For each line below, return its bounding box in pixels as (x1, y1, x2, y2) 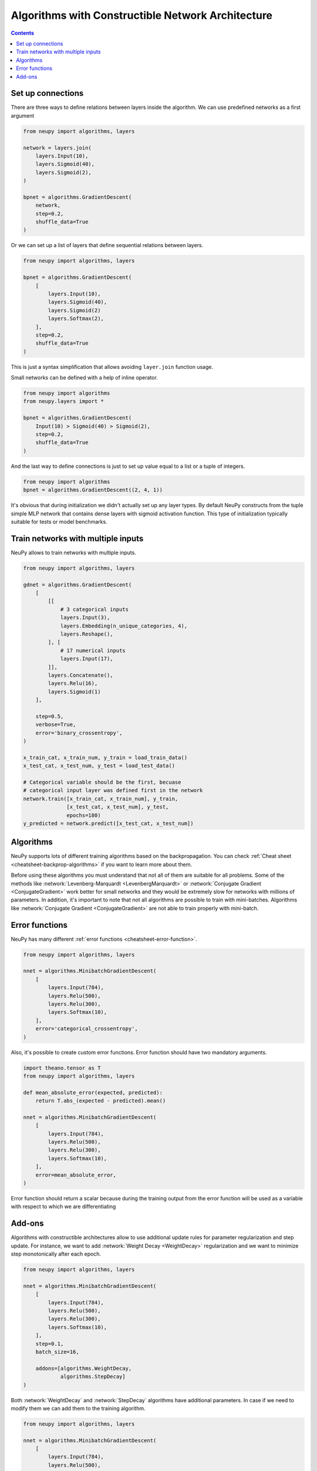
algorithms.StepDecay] (60, 1373, 126, 1380)
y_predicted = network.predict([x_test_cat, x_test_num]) (23, 820, 194, 827)
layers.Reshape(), (60, 630, 114, 637)
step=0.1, (35, 1340, 64, 1347)
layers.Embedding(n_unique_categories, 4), (60, 623, 188, 629)
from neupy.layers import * (23, 398, 104, 405)
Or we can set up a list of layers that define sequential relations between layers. (11, 242, 204, 249)
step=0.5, (35, 713, 64, 720)
